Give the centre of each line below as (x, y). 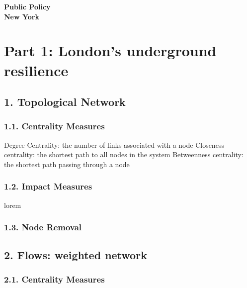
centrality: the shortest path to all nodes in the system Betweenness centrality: (124, 154)
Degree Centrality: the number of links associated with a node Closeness (114, 144)
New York (22, 16)
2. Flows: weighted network (76, 254)
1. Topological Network (65, 102)
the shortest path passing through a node (67, 164)
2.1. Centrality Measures (54, 279)
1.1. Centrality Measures (54, 126)
